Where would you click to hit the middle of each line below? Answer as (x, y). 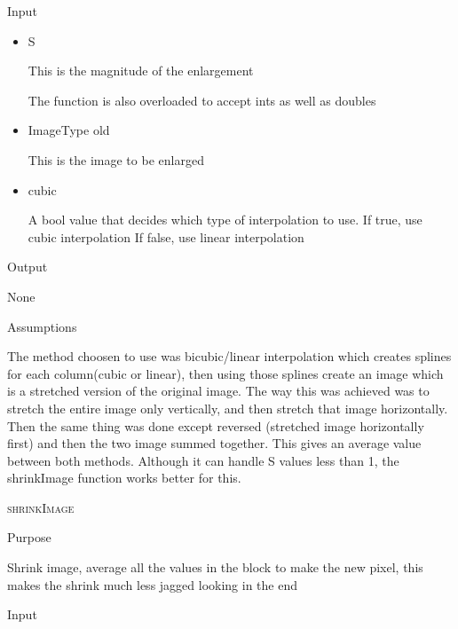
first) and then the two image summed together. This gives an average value (214, 443)
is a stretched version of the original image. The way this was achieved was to (218, 391)
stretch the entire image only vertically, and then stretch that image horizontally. (228, 408)
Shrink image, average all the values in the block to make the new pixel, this (215, 567)
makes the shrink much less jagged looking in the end (152, 584)
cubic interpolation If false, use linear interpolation (166, 236)
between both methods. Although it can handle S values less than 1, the (203, 460)
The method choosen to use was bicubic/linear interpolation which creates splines (229, 356)
